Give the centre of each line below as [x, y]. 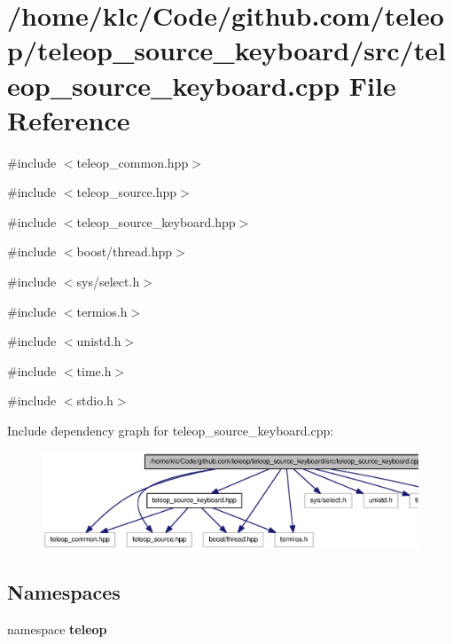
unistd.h [99, 341]
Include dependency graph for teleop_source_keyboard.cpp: [171, 431]
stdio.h [95, 401]
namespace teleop [57, 628]
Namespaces [64, 591]
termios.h [102, 311]
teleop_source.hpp [127, 192]
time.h [94, 370]
